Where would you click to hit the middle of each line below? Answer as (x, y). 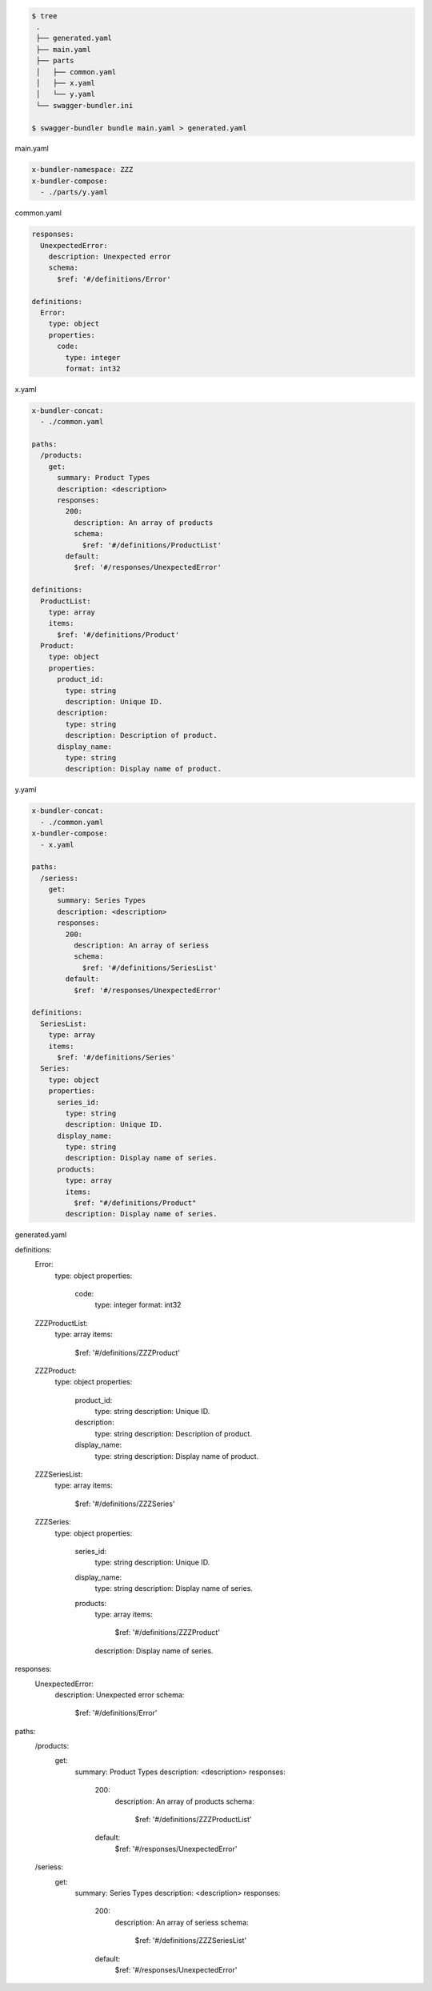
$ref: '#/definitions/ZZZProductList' (193, 1820)
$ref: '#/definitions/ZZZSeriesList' (191, 1941)
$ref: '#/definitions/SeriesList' (150, 967)
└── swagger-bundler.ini (85, 105)
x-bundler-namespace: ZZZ (82, 170)
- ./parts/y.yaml (74, 192)
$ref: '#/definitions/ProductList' (152, 545)
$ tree (44, 16)
